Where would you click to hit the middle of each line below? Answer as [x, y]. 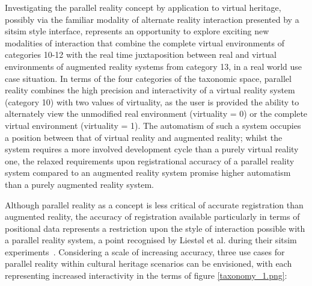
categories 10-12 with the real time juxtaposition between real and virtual [141, 54]
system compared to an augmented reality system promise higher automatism [148, 173]
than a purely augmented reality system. [79, 184]
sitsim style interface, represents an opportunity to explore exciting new [137, 31]
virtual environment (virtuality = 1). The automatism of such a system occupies [153, 125]
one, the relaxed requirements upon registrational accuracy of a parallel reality [150, 160]
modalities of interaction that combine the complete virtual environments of [145, 42]
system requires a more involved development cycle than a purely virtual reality [152, 149]
